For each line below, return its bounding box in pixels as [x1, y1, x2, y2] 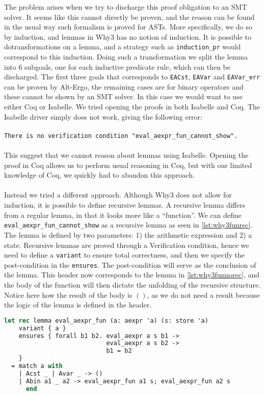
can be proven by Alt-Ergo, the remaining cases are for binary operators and [4, 81, 244, 92]
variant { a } [18, 324, 66, 332]
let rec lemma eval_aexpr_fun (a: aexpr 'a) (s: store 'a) [4, 317, 208, 324]
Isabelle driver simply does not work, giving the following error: [4, 111, 202, 122]
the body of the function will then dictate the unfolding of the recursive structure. [4, 279, 261, 290]
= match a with [11, 362, 63, 370]
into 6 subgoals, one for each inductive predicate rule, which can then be [4, 61, 230, 72]
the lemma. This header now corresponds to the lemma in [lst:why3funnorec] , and [4, 269, 259, 280]
